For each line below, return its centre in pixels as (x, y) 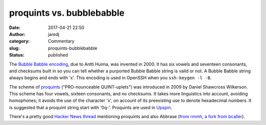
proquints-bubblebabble (73, 48)
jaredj (54, 34)
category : (19, 41)
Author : (17, 34)
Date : (15, 28)
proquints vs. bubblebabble (67, 13)
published (58, 55)
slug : (14, 48)
